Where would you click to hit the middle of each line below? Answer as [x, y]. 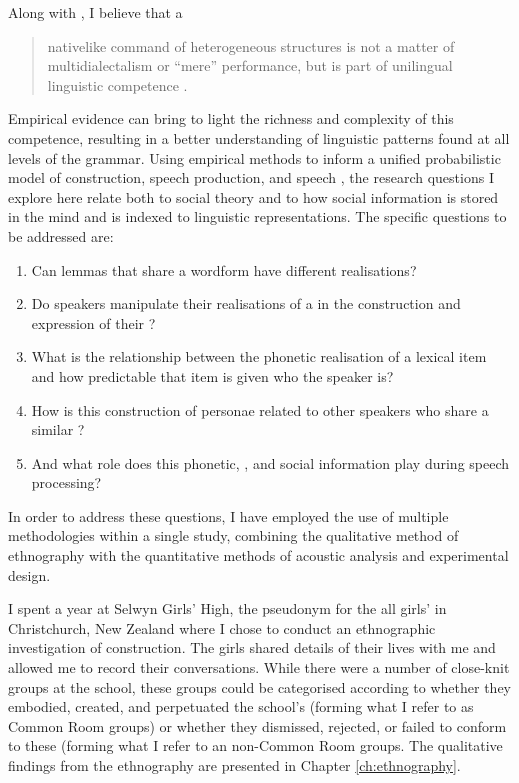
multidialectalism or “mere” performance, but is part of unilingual [250, 65]
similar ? [58, 429]
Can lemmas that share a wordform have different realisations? [224, 269]
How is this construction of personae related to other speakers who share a [260, 409]
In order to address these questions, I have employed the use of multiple [228, 515]
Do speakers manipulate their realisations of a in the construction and [246, 303]
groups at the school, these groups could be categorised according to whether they [260, 686]
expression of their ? [93, 322]
